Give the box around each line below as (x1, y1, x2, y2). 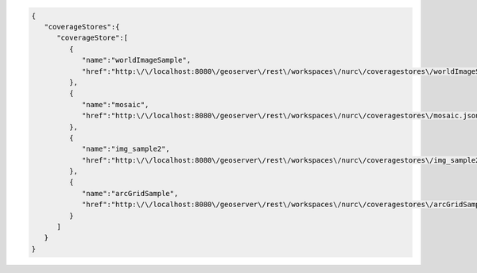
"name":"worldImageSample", (81, 56, 191, 65)
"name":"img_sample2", (81, 144, 170, 154)
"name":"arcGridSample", (81, 189, 179, 198)
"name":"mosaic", (81, 100, 149, 109)
